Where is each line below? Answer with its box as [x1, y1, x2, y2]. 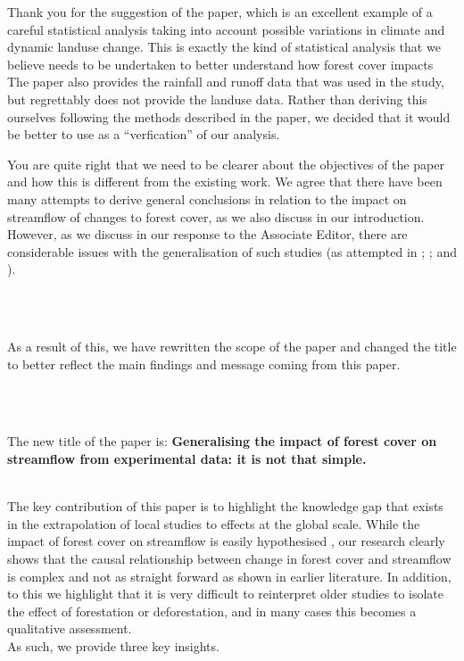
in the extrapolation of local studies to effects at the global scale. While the [7, 514, 420, 533]
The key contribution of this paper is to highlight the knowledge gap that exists [7, 497, 443, 516]
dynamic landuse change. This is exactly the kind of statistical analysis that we [7, 37, 441, 56]
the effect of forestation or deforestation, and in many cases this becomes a [7, 601, 417, 620]
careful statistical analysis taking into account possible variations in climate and [7, 20, 445, 38]
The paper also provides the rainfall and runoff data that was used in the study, [7, 72, 444, 91]
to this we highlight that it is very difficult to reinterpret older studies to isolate [7, 584, 444, 603]
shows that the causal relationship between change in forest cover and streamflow [7, 549, 452, 568]
